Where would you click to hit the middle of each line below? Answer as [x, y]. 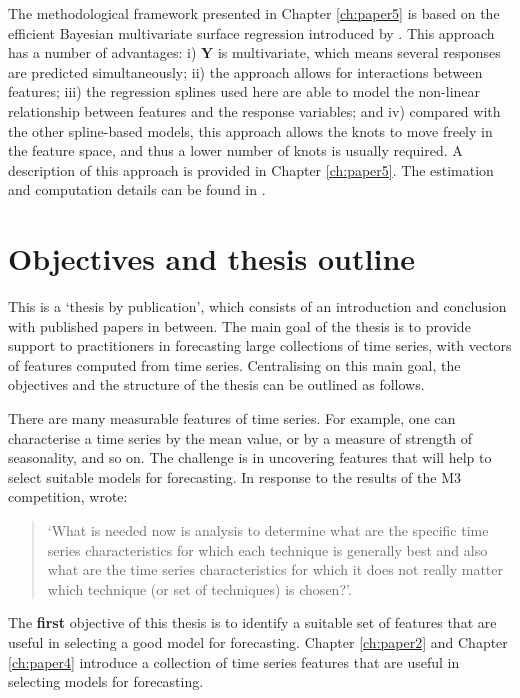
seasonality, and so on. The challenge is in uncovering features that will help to [250, 457]
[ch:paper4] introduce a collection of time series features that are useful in [234, 661]
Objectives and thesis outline [212, 258]
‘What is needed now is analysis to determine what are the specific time [268, 530]
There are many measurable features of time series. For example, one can [232, 418]
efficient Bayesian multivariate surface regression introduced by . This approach [251, 32]
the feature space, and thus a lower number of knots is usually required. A [235, 150]
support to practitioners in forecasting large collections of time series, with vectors [260, 345]
